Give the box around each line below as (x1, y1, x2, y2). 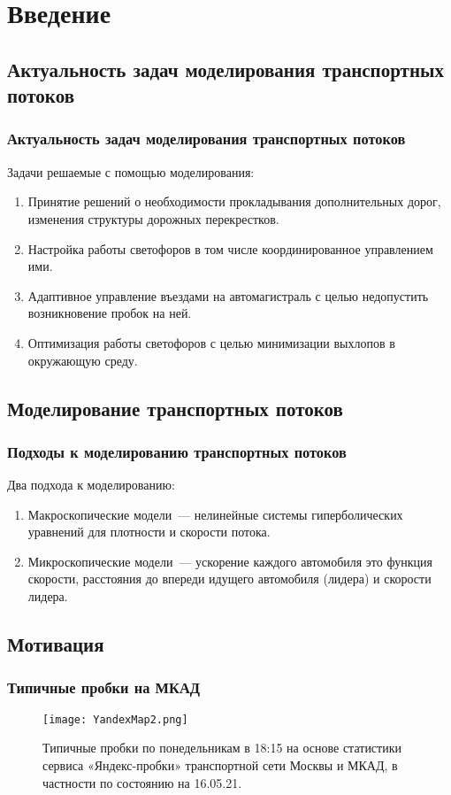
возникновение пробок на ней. (27, 304, 192, 322)
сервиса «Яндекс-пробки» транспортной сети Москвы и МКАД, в (42, 755, 398, 774)
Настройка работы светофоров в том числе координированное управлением (27, 239, 433, 258)
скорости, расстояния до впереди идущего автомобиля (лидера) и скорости (27, 569, 432, 588)
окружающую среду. (27, 351, 138, 369)
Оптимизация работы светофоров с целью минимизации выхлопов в (27, 333, 395, 351)
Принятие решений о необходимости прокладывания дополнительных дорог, (27, 192, 441, 211)
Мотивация (7, 630, 104, 658)
